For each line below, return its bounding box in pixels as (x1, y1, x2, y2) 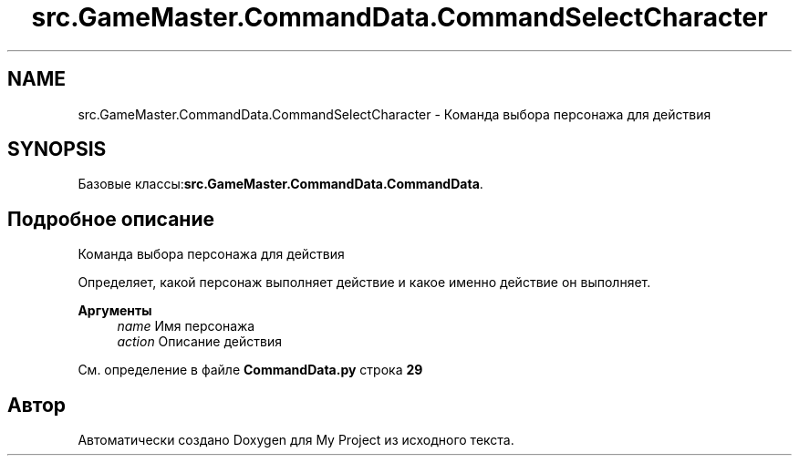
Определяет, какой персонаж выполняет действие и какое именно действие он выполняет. (78, 274, 651, 291)
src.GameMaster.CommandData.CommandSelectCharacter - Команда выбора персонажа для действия (78, 106, 711, 122)
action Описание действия (117, 334, 282, 350)
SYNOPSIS (7, 138, 107, 161)
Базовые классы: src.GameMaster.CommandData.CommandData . (78, 176, 483, 192)
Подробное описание (7, 207, 214, 231)
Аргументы (78, 303, 152, 319)
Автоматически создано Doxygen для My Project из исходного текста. (78, 432, 514, 448)
